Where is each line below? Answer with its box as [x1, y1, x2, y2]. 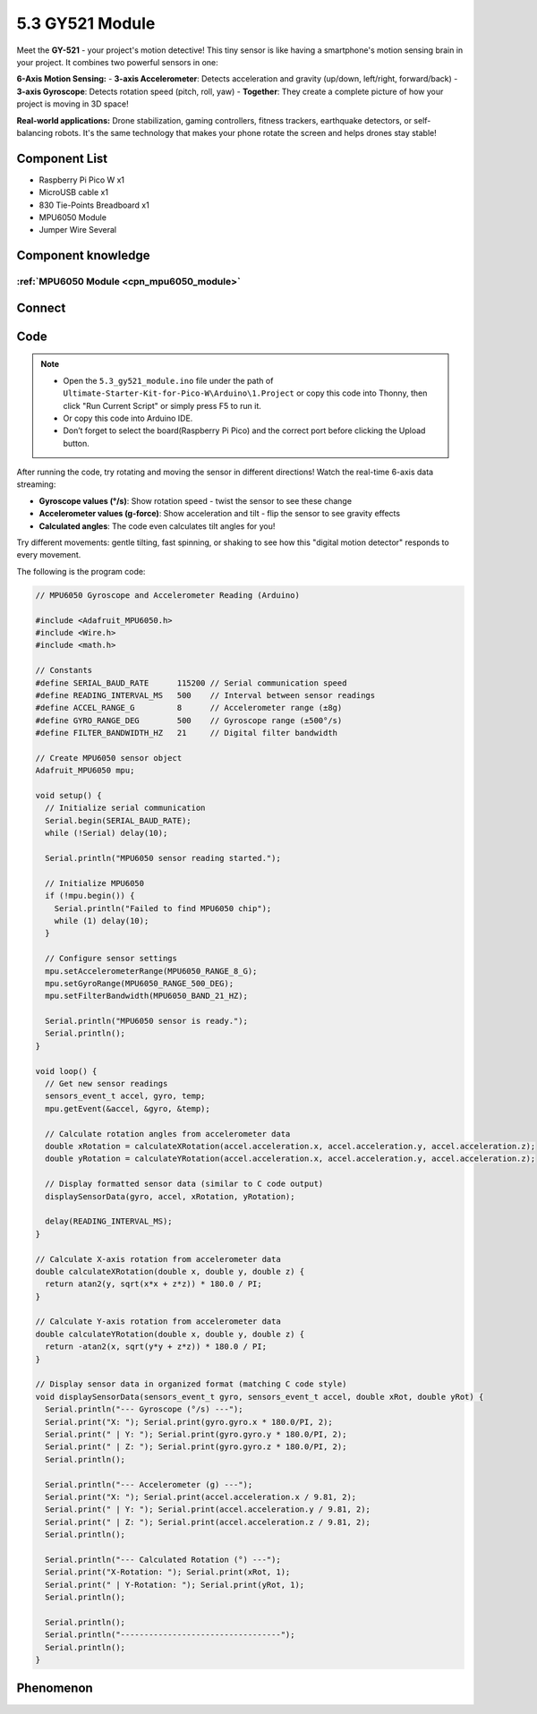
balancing [16, 127, 54, 138]
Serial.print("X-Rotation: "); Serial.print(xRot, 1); [45, 1567, 291, 1577]
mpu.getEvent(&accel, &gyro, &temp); [45, 1104, 210, 1113]
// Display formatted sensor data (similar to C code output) [45, 1179, 324, 1190]
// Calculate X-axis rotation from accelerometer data [35, 1254, 281, 1264]
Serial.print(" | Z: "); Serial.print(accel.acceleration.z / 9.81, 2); [45, 1517, 371, 1527]
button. [63, 438, 89, 448]
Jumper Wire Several [38, 225, 116, 235]
